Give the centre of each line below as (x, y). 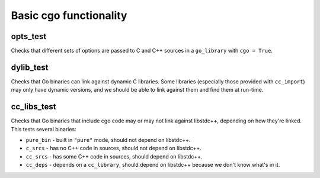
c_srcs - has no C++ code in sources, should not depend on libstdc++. (113, 148)
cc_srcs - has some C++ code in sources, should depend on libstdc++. (114, 156)
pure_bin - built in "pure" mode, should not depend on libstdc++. (108, 140)
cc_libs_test (33, 107)
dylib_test (30, 67)
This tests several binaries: (44, 129)
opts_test (29, 36)
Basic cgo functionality (69, 15)
